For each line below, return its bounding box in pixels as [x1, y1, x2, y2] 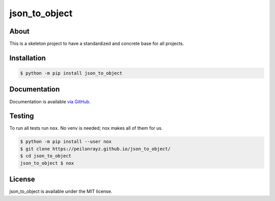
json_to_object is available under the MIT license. [9, 188, 113, 194]
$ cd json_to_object [20, 153, 71, 159]
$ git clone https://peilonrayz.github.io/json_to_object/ [20, 146, 171, 152]
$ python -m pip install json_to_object [20, 70, 122, 76]
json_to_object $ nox [20, 160, 74, 166]
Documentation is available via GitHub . [9, 98, 91, 104]
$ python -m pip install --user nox [20, 139, 112, 145]
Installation [9, 53, 46, 62]
